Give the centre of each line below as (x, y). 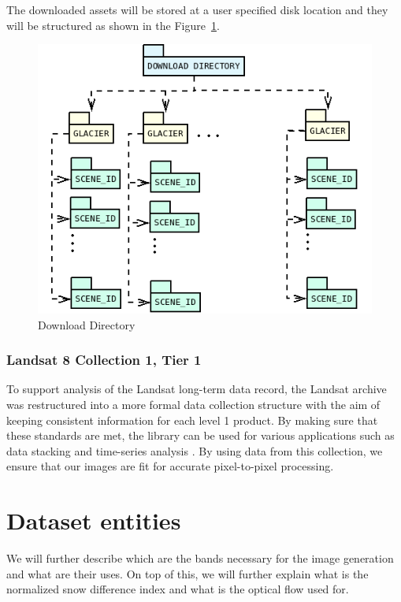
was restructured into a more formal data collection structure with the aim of (193, 404)
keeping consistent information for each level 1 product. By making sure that (192, 420)
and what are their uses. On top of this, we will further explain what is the (188, 573)
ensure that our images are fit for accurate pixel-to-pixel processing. (170, 466)
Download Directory (87, 324)
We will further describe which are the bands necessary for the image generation (200, 558)
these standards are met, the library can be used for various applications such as (200, 435)
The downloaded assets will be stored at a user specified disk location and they (197, 9)
